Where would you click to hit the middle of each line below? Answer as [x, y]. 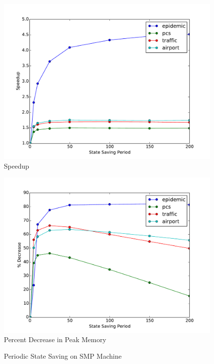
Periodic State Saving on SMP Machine [63, 355]
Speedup [17, 165]
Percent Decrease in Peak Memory [55, 339]
